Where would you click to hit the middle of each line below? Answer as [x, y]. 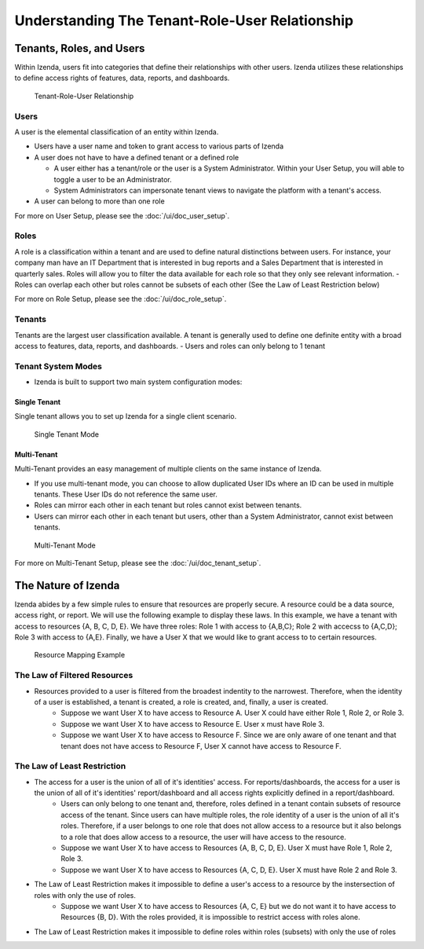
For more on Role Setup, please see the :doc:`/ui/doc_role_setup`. [121, 299]
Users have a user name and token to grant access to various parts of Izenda [159, 146]
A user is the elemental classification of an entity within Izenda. [117, 132]
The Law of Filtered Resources [74, 676]
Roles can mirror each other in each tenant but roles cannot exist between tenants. [168, 505]
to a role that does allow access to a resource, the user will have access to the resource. [204, 837]
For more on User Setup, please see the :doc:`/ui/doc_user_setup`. [122, 215]
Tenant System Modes [58, 366]
